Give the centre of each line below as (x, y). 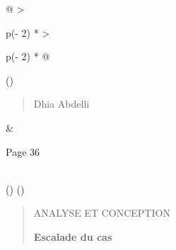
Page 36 (23, 151)
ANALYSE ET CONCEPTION (102, 213)
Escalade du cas (73, 236)
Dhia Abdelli (61, 104)
